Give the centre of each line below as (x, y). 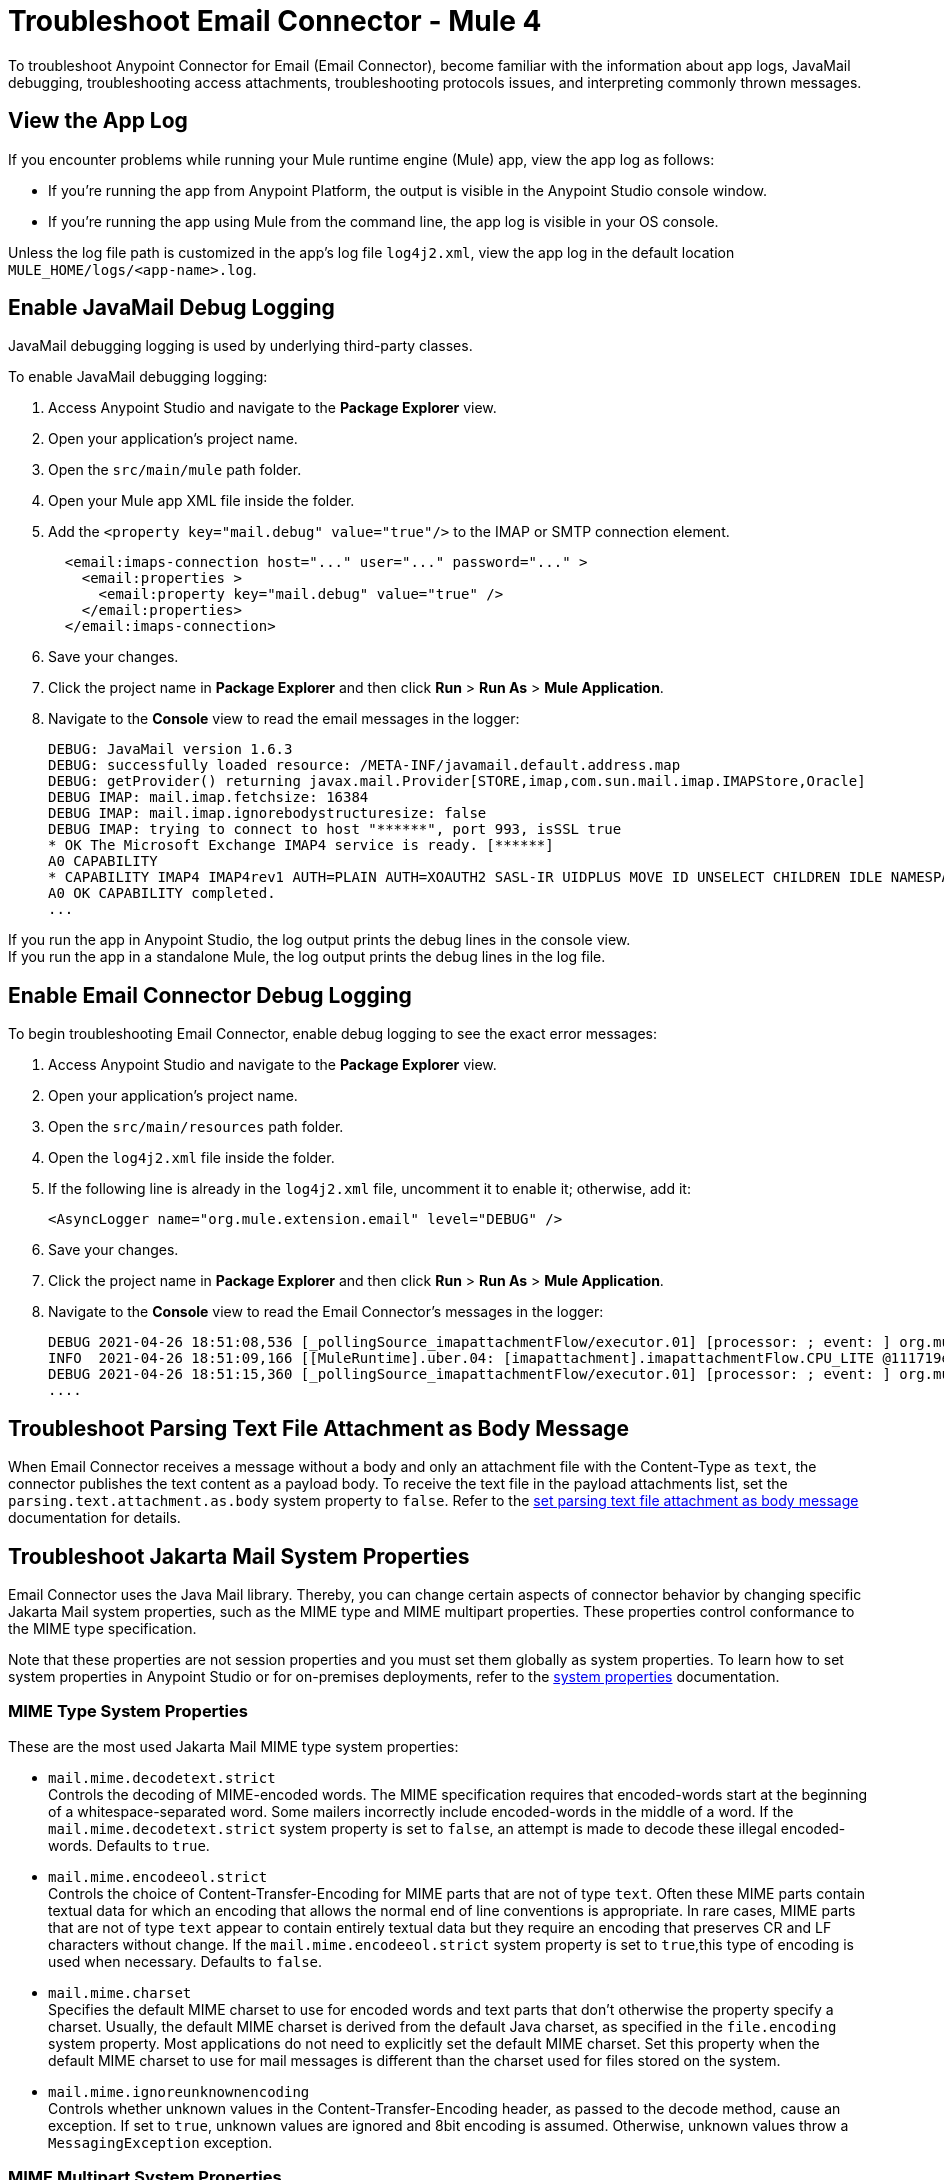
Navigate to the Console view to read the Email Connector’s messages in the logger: (326, 1312)
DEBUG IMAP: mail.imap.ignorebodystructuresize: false (267, 813)
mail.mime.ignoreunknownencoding (179, 2091)
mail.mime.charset (120, 1992)
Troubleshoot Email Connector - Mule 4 (275, 21)
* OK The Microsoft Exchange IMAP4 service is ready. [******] (301, 845)
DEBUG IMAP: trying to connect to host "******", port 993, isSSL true (335, 829)
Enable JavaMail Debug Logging (171, 308)
